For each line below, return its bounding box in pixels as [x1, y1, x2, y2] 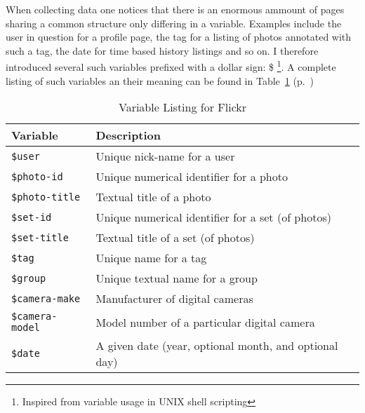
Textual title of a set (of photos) [95, 229, 255, 246]
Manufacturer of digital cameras [95, 290, 253, 307]
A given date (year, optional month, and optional [95, 337, 338, 354]
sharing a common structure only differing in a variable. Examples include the [6, 15, 342, 30]
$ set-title [11, 231, 69, 243]
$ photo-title [11, 191, 81, 203]
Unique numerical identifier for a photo [95, 168, 288, 185]
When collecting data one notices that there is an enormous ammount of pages [6, 2, 345, 16]
